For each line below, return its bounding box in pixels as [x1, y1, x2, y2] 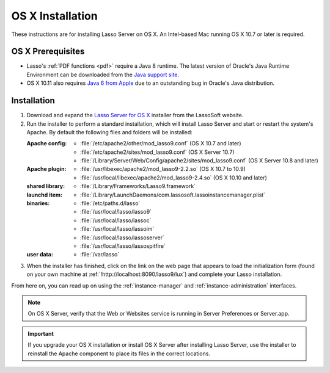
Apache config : [26, 140, 67, 147]
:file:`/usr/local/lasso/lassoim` [80, 225, 155, 233]
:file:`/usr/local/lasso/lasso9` [80, 208, 152, 215]
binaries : [26, 200, 50, 207]
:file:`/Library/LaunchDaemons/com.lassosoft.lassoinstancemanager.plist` [80, 191, 266, 198]
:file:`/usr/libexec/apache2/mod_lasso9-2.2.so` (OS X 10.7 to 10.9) [80, 165, 246, 173]
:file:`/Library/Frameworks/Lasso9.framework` [80, 183, 196, 190]
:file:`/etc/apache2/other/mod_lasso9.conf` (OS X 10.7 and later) [80, 140, 241, 147]
